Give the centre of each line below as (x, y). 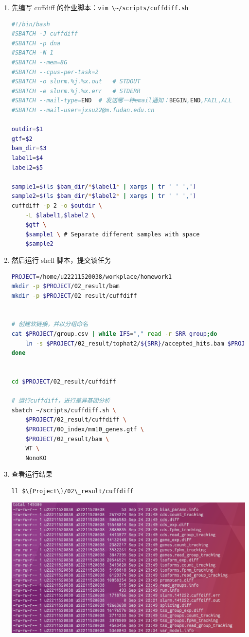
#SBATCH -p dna (36, 43)
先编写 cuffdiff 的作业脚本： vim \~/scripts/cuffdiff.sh (100, 7)
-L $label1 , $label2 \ (60, 215)
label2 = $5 (27, 167)
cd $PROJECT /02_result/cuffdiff (64, 382)
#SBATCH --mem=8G (39, 63)
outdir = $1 (27, 129)
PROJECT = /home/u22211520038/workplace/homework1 (92, 277)
